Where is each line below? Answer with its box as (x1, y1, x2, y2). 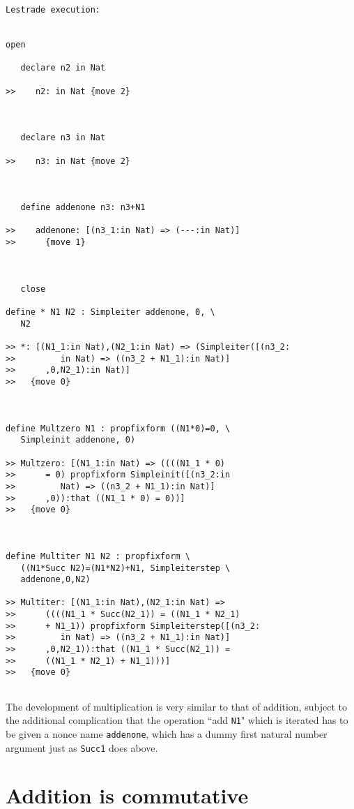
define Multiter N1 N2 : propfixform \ (6, 551, 190, 561)
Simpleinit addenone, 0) (20, 435, 136, 445)
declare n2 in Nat (20, 63, 106, 73)
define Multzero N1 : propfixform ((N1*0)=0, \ (6, 423, 231, 433)
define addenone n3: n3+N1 (20, 202, 146, 213)
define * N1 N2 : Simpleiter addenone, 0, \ (6, 307, 215, 318)
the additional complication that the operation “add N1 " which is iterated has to (6, 713, 348, 727)
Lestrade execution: (6, 5, 101, 15)
